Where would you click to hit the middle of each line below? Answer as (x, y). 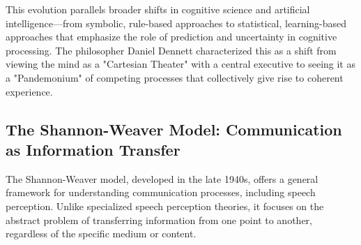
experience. (29, 91)
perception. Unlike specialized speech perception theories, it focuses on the (165, 206)
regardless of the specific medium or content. (101, 233)
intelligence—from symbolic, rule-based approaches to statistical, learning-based (176, 23)
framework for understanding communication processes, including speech (161, 192)
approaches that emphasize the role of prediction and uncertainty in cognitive (171, 37)
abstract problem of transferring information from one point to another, (159, 220)
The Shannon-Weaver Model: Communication (174, 129)
